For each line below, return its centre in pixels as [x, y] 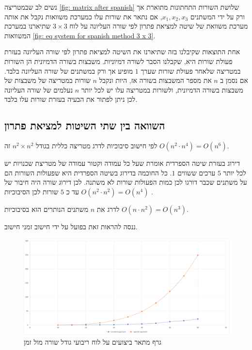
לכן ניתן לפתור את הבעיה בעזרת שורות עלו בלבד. [71, 99]
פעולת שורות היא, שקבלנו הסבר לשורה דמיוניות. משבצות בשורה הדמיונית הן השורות [118, 61]
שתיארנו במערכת [28, 26]
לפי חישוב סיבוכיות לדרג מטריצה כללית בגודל [97, 146]
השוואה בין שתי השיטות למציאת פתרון [85, 125]
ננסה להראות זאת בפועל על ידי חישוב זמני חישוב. [71, 226]
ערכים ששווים [197, 172]
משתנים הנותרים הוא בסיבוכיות [47, 209]
